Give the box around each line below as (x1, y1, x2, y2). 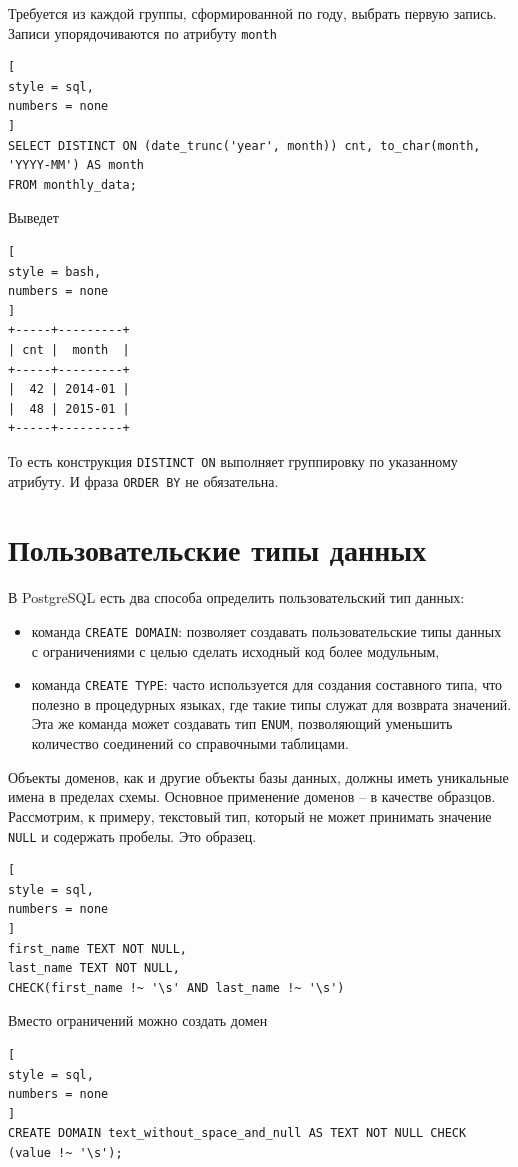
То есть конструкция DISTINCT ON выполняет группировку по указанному (8, 450, 458, 471)
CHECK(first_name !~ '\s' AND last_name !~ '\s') (8, 980, 345, 995)
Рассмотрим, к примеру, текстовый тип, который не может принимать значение (8, 805, 492, 826)
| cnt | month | (8, 342, 130, 357)
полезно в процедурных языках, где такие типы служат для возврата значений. (31, 693, 512, 714)
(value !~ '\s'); (8, 1145, 123, 1160)
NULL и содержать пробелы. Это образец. (8, 825, 257, 846)
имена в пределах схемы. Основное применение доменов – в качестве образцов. (8, 786, 496, 807)
